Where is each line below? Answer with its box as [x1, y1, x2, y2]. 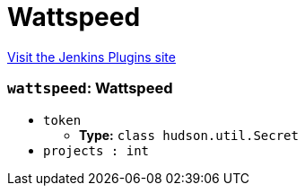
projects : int [43, 143, 150, 158]
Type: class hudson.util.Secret [79, 127, 299, 143]
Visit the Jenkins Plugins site [7, 48, 176, 65]
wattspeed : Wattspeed [7, 79, 173, 98]
